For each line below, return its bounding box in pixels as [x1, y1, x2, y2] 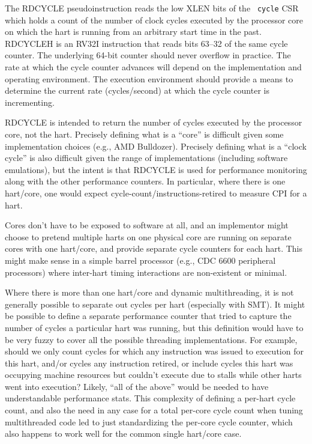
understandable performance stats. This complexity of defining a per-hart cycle [5, 392, 296, 404]
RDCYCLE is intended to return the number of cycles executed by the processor [5, 116, 302, 129]
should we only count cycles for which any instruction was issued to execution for [5, 345, 304, 357]
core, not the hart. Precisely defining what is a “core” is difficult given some [5, 128, 284, 140]
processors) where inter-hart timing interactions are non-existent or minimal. [5, 266, 287, 278]
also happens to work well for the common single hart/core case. [5, 427, 242, 440]
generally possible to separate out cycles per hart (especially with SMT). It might [5, 297, 305, 310]
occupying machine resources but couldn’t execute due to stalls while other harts [5, 368, 302, 381]
